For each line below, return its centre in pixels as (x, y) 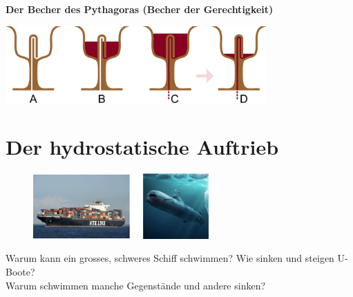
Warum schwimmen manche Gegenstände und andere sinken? (136, 285)
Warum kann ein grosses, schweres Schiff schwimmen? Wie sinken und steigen (170, 258)
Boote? (20, 272)
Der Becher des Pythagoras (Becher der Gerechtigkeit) (140, 9)
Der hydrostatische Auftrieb (142, 146)
